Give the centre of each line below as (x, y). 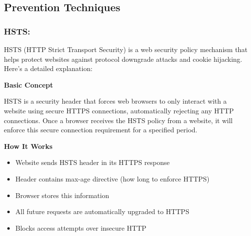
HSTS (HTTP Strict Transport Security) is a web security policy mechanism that (126, 49)
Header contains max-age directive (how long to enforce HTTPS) (112, 178)
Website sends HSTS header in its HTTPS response (92, 162)
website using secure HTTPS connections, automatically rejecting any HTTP (119, 110)
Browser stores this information (62, 195)
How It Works (28, 146)
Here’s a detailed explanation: (48, 68)
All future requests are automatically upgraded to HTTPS (102, 211)
